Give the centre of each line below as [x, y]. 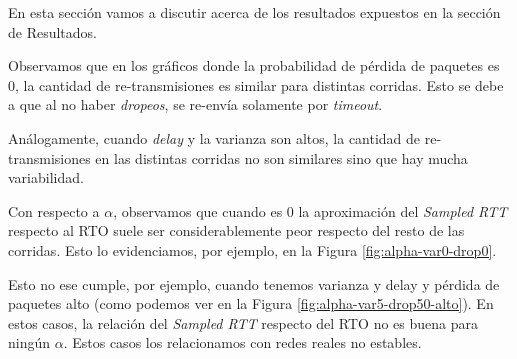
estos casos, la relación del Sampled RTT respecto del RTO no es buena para [243, 322]
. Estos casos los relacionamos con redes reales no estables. [242, 342]
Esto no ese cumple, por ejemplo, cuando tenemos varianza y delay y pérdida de [254, 283]
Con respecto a [54, 210]
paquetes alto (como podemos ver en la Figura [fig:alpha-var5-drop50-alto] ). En [251, 303]
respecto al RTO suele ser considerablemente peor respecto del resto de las [236, 230]
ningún [29, 342]
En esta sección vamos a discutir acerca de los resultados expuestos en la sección [254, 12]
